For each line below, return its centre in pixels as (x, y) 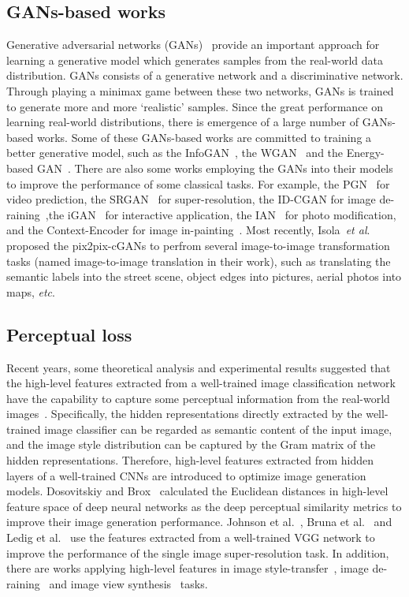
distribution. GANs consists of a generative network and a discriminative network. (205, 75)
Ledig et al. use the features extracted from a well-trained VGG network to (191, 537)
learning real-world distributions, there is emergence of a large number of (182, 122)
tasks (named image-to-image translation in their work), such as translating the (199, 261)
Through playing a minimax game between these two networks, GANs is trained (200, 90)
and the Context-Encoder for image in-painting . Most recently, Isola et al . (188, 230)
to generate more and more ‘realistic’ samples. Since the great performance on (195, 106)
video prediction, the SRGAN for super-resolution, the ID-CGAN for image (191, 199)
